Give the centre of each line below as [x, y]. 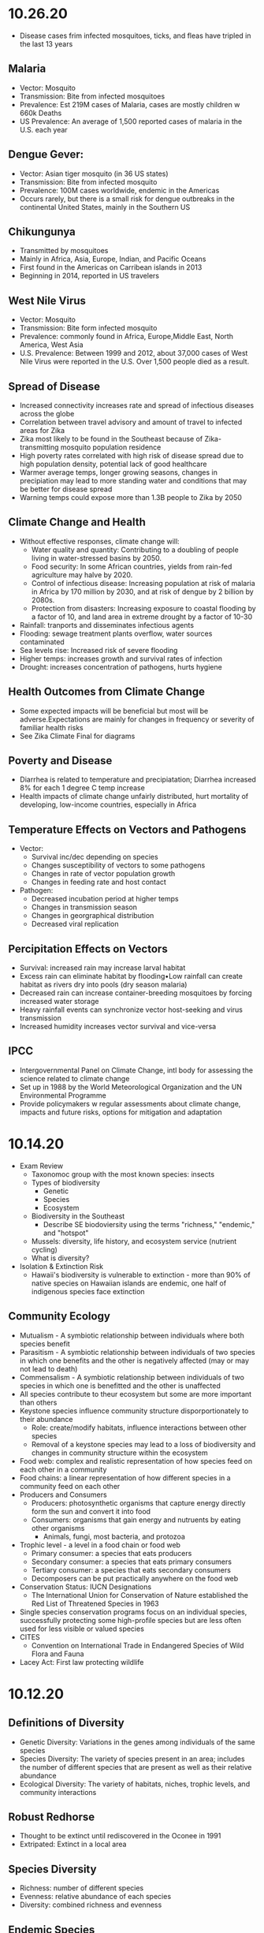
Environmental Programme [63, 1095]
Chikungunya [42, 231]
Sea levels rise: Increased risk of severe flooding [99, 650]
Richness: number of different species [82, 1888]
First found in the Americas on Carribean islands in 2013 [111, 267]
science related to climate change [74, 1078]
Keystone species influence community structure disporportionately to [134, 1411]
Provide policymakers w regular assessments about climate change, [130, 1103]
